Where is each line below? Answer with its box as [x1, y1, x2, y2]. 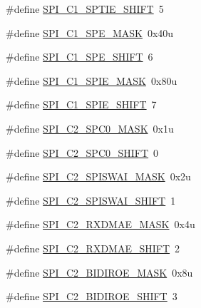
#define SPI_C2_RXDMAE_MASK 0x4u [6, 217, 195, 232]
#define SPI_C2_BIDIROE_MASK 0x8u [6, 265, 193, 279]
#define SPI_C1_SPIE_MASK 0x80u [6, 73, 177, 88]
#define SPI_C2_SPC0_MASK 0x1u [6, 120, 174, 135]
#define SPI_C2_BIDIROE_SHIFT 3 [6, 289, 177, 304]
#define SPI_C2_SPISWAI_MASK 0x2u [6, 169, 191, 184]
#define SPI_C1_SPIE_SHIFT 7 [6, 97, 157, 112]
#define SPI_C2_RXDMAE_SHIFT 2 [6, 240, 180, 255]
